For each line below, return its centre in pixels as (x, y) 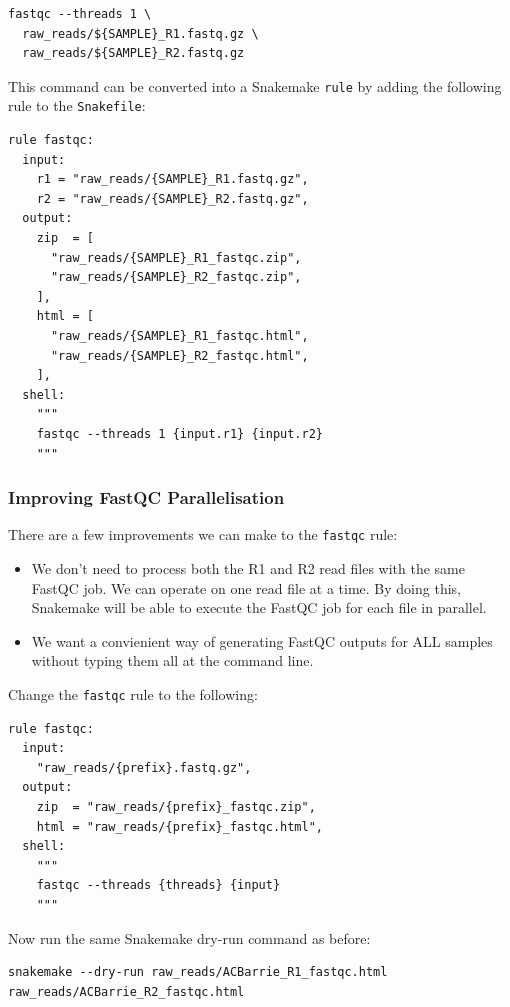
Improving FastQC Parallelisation (146, 497)
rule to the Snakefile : (77, 105)
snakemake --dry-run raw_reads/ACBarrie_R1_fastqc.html (198, 972)
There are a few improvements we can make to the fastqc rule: (203, 534)
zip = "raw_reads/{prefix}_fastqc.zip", (176, 807)
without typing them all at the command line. (172, 660)
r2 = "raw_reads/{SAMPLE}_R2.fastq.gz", (172, 198)
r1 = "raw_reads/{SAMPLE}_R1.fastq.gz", (172, 179)
